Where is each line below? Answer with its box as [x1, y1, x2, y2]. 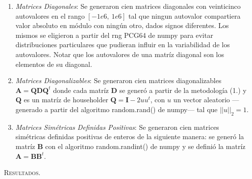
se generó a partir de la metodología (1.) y [119, 85, 247, 95]
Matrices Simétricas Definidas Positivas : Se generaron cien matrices [15, 121, 219, 132]
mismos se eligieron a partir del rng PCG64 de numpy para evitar [15, 30, 213, 40]
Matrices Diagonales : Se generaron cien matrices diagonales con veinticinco [15, 1, 241, 11]
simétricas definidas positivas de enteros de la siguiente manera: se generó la [15, 131, 244, 142]
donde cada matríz [53, 85, 109, 95]
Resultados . [4, 167, 41, 178]
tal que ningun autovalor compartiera [128, 10, 241, 21]
